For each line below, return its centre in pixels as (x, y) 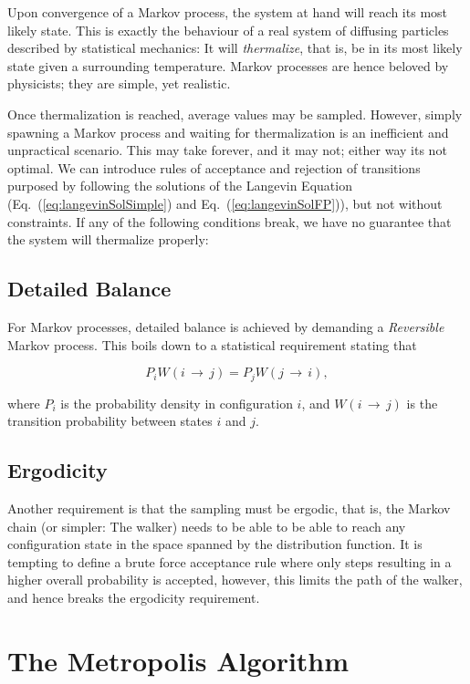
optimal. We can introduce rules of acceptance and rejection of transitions (214, 167)
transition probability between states (110, 421)
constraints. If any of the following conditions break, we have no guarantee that (230, 221)
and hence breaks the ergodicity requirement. (134, 597)
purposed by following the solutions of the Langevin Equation (180, 186)
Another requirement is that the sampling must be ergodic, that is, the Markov (229, 508)
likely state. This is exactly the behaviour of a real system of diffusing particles (228, 30)
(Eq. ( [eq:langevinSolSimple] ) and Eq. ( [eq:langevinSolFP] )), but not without (225, 203)
